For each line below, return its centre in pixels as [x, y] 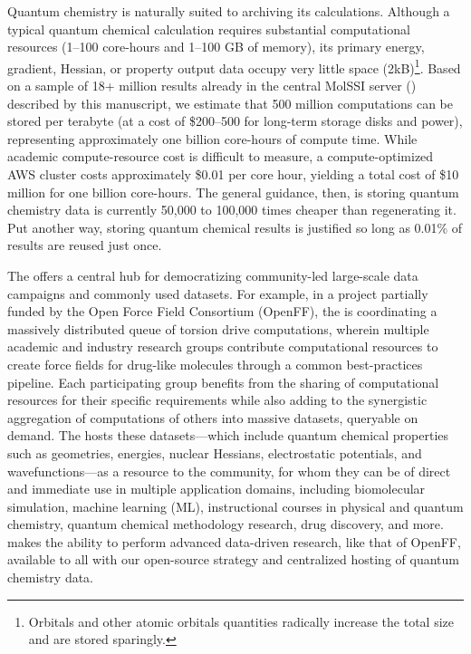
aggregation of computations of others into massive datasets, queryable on [213, 417]
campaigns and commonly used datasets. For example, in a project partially [218, 293]
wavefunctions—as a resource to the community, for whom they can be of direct [229, 471]
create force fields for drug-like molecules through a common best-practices [215, 364]
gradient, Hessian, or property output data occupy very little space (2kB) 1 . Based [234, 66]
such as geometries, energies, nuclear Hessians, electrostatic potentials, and [215, 452]
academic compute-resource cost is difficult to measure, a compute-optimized [221, 156]
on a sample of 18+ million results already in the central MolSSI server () [212, 86]
